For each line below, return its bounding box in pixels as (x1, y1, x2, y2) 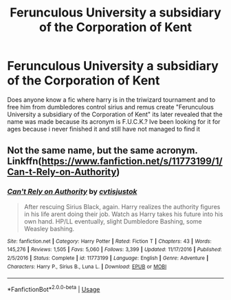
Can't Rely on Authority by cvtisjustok (7, 187, 137, 197)
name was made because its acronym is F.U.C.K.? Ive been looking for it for (7, 117, 221, 125)
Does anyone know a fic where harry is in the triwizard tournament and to (7, 95, 216, 104)
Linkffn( (7, 156, 43, 167)
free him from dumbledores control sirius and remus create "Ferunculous (7, 103, 214, 111)
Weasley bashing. (23, 224, 75, 233)
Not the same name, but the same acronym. (7, 144, 198, 156)
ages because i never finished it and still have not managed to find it (7, 125, 201, 133)
